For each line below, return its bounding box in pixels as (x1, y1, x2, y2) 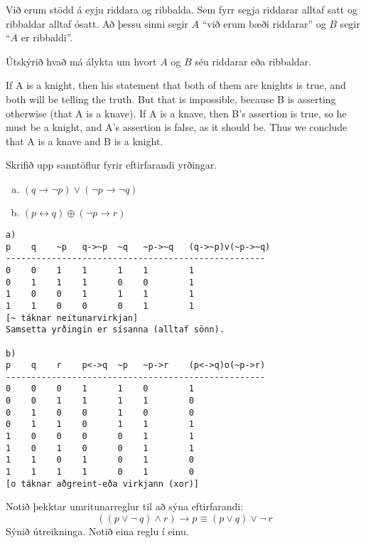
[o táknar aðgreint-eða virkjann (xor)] (6, 478, 200, 489)
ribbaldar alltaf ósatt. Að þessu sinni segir (6, 16, 188, 31)
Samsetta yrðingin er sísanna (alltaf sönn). (6, 325, 225, 335)
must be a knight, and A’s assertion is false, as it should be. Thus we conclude (6, 120, 348, 135)
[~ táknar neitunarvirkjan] (6, 312, 139, 323)
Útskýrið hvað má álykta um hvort (6, 53, 157, 68)
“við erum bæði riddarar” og (202, 16, 326, 31)
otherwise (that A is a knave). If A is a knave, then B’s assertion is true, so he (6, 105, 347, 120)
